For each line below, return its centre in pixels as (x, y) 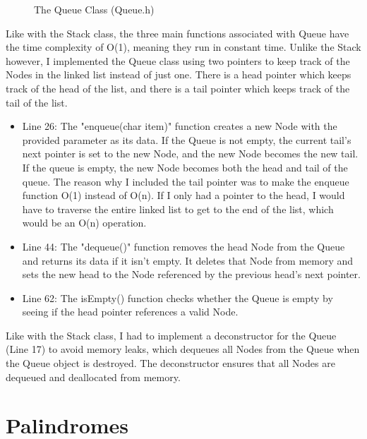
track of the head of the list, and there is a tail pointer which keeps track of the (178, 88)
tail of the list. (37, 102)
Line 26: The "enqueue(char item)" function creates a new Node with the (180, 126)
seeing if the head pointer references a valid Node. (130, 312)
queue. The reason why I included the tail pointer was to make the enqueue (186, 181)
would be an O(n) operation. (84, 223)
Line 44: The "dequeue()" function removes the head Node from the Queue (183, 246)
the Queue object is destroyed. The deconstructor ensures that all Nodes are (170, 363)
